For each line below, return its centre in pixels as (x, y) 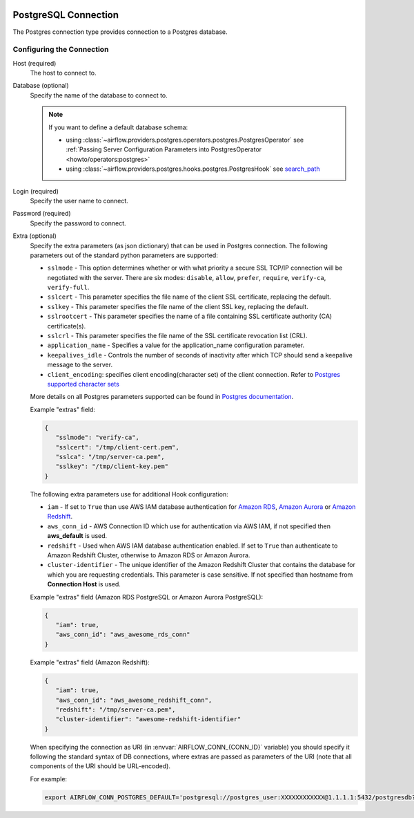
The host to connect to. (63, 73)
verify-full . (68, 288)
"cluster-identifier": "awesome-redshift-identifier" (148, 719)
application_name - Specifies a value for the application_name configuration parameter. (176, 345)
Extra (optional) (34, 236)
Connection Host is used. (84, 584)
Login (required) (36, 191)
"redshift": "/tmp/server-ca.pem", (116, 709)
